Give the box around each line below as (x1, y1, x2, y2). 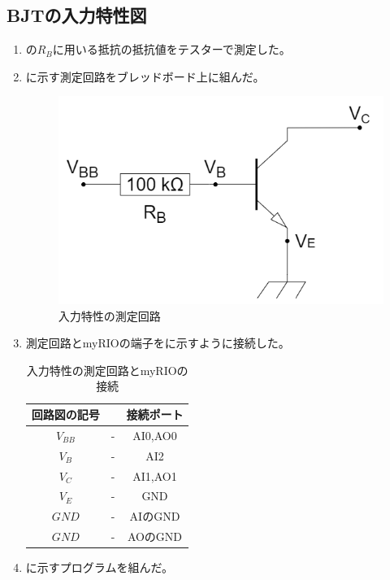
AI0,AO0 (132, 426, 177, 443)
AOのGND (127, 528, 183, 545)
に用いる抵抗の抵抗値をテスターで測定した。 (52, 41, 291, 58)
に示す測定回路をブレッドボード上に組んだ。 (25, 68, 265, 85)
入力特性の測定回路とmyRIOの (26, 361, 188, 378)
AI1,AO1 (132, 467, 177, 484)
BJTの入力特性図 (6, 2, 147, 28)
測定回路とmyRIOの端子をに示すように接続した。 (25, 334, 290, 351)
